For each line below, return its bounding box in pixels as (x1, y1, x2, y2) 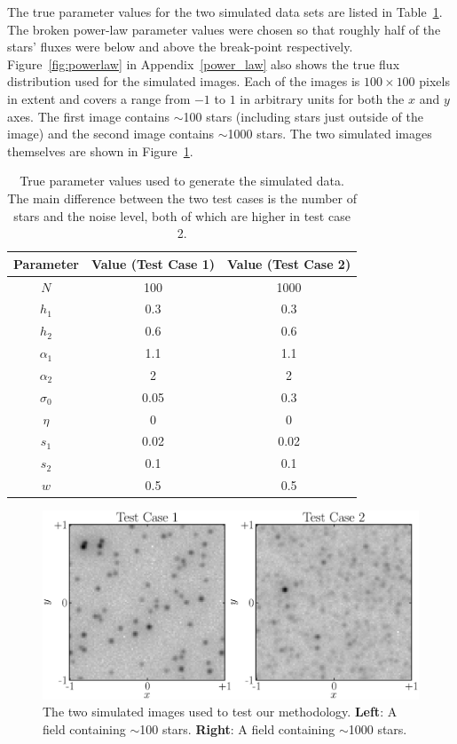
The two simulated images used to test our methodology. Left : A (43, 702, 398, 721)
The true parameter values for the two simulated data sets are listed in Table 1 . (7, 3, 443, 20)
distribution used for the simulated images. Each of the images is (7, 72, 360, 91)
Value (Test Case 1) (91, 254, 216, 273)
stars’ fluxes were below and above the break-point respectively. (7, 37, 353, 56)
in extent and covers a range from (7, 89, 191, 107)
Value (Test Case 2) (227, 254, 351, 273)
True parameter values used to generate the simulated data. (20, 171, 344, 190)
